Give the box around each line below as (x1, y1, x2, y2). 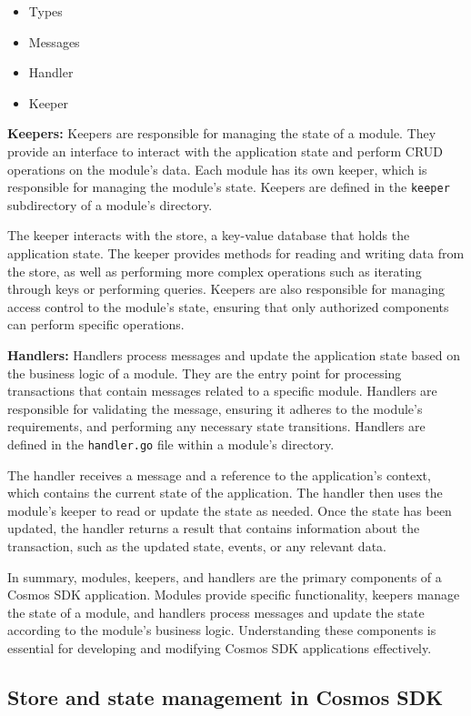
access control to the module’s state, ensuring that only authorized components (7, 297, 449, 316)
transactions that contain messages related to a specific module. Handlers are (7, 381, 437, 400)
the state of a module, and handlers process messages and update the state (7, 602, 425, 621)
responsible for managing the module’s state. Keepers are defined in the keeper (7, 177, 450, 197)
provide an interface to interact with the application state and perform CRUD (7, 141, 444, 160)
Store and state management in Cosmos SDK (7, 682, 444, 711)
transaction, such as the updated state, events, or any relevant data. (7, 536, 386, 555)
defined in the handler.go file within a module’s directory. (7, 434, 335, 453)
